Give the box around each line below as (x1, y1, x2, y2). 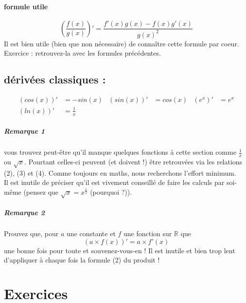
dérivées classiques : (4, 72, 106, 87)
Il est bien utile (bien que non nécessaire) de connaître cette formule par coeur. (4, 38, 239, 48)
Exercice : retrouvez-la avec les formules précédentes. (4, 48, 161, 58)
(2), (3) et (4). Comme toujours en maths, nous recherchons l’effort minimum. (4, 167, 236, 178)
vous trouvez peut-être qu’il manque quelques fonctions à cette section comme (4, 147, 236, 157)
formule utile (4, 1, 48, 11)
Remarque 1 (4, 126, 45, 136)
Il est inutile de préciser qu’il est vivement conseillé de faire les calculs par (4, 177, 225, 187)
